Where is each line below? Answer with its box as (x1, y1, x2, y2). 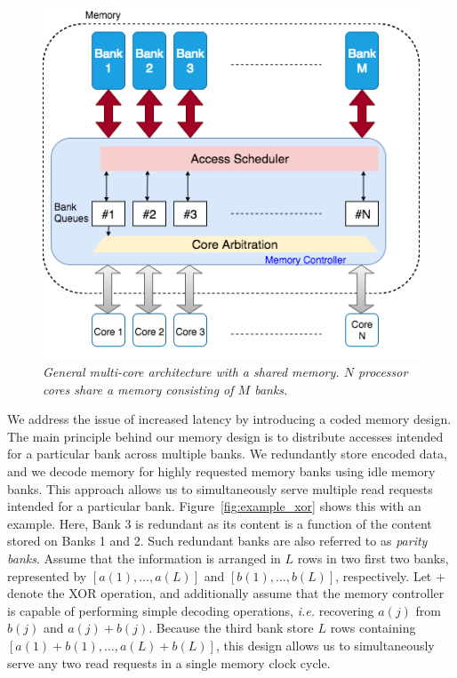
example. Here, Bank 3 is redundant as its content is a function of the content (7, 514, 432, 532)
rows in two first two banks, (297, 548, 449, 567)
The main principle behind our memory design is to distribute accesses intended (7, 427, 444, 445)
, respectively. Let (335, 566, 432, 585)
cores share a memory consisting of (43, 379, 234, 398)
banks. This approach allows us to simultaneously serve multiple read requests (7, 479, 433, 498)
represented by (7, 566, 87, 585)
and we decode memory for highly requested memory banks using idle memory (7, 461, 436, 480)
